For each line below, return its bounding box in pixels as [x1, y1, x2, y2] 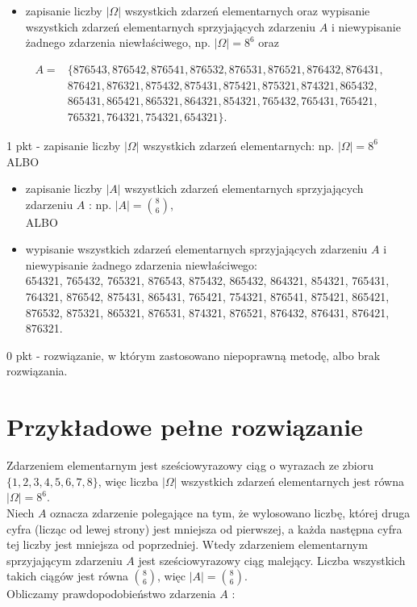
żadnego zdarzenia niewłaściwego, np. [25, 34, 211, 51]
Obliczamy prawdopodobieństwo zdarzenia [6, 585, 216, 602]
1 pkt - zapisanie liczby [6, 136, 121, 153]
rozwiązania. [6, 362, 68, 379]
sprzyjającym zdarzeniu [6, 551, 123, 568]
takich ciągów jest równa [6, 567, 128, 584]
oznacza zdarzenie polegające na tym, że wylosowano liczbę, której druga [50, 504, 411, 521]
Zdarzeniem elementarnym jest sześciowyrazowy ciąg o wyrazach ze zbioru [6, 457, 373, 474]
